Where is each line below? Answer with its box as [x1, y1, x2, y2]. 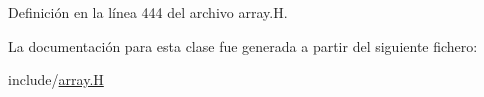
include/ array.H [8, 69, 104, 90]
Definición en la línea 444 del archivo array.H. [8, 2, 288, 22]
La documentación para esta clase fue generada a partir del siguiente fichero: [8, 35, 478, 56]
